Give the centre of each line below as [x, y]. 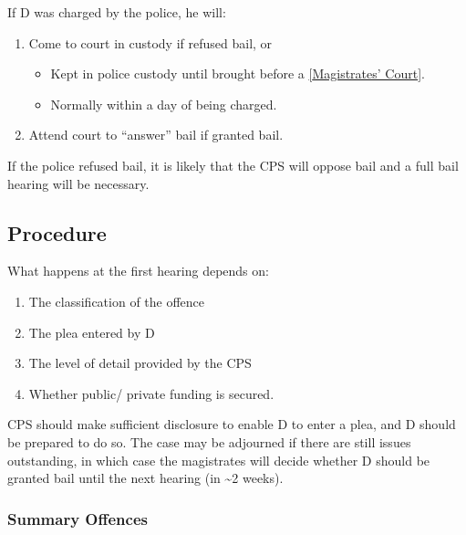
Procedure [57, 232]
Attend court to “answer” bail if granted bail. [156, 135]
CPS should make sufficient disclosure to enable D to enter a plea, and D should [232, 424]
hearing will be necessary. [78, 183]
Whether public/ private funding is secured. [151, 393]
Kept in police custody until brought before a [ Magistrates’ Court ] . [238, 73]
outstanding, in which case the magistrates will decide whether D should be [219, 460]
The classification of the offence [117, 301]
